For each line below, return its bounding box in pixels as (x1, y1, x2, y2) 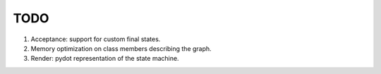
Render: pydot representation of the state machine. (30, 54, 179, 63)
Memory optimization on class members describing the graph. (30, 44, 212, 52)
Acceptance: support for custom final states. (30, 35, 161, 43)
